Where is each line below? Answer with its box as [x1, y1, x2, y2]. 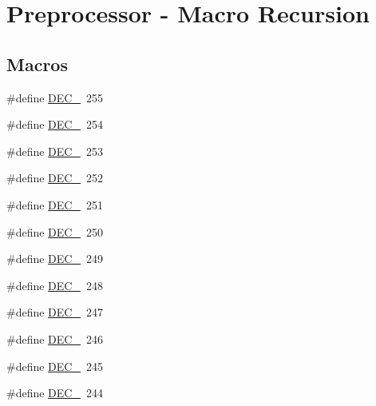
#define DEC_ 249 [6, 250, 103, 267]
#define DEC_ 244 [6, 384, 103, 401]
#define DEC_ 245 [6, 357, 103, 374]
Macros [6, 51, 68, 76]
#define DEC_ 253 [6, 142, 103, 159]
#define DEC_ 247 [6, 304, 103, 320]
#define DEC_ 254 [6, 116, 103, 133]
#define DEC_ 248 [6, 277, 103, 293]
